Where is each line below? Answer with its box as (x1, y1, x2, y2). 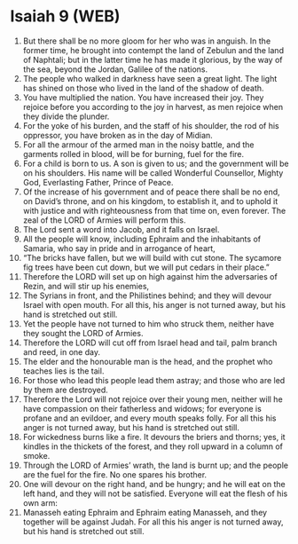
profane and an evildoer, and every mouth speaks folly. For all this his (22, 413, 277, 423)
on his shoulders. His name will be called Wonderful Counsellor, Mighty (22, 167, 284, 178)
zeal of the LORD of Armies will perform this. (22, 215, 186, 225)
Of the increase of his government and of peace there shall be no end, (22, 186, 280, 197)
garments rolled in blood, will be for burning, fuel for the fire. (22, 148, 245, 159)
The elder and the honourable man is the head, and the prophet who (22, 356, 273, 367)
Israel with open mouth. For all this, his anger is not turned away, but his (22, 299, 286, 310)
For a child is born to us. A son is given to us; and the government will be (22, 158, 289, 169)
